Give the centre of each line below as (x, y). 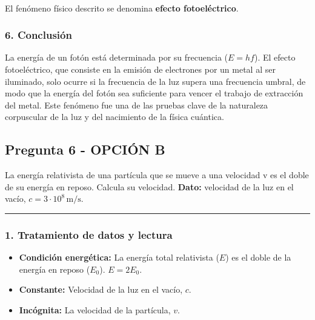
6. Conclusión (38, 35)
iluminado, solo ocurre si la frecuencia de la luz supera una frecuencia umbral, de (155, 81)
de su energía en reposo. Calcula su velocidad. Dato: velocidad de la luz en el (149, 186)
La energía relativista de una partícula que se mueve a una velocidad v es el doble (157, 175)
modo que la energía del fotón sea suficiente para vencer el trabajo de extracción (154, 93)
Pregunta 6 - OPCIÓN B (85, 149)
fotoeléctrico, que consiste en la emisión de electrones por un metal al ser (140, 69)
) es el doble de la (258, 257)
